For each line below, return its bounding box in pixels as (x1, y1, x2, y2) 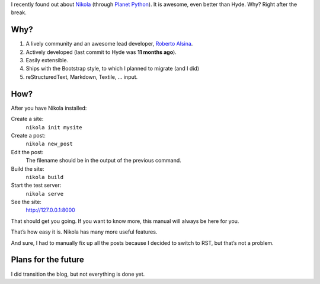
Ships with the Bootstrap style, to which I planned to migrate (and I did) (25, 65, 200, 72)
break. (11, 9, 27, 16)
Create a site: (11, 116, 44, 123)
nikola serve (25, 190, 64, 197)
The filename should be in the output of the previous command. (25, 157, 182, 164)
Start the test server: (11, 181, 62, 189)
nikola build (25, 174, 64, 180)
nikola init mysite (25, 124, 82, 130)
